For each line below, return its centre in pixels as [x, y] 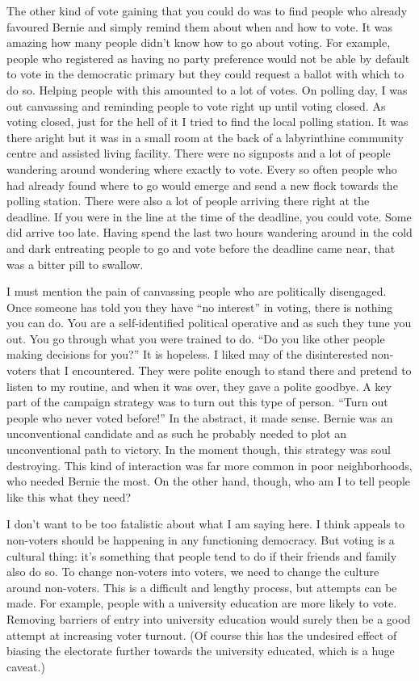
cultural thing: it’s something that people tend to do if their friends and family [202, 555]
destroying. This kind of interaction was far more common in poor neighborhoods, [209, 465]
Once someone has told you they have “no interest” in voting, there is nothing [200, 307]
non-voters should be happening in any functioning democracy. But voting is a [201, 540]
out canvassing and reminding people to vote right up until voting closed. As [196, 105]
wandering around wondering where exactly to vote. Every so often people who [202, 168]
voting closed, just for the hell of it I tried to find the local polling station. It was [207, 122]
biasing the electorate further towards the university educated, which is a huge [201, 651]
